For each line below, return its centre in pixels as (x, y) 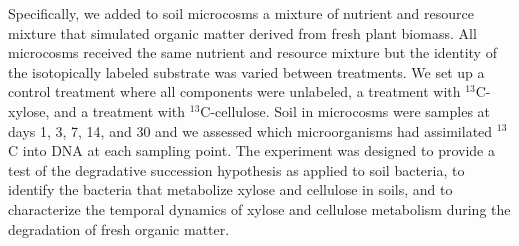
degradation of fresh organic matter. (119, 228)
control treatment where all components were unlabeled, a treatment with (234, 91)
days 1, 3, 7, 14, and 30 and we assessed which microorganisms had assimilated (250, 130)
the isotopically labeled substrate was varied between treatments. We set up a (246, 71)
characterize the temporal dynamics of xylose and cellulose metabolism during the (259, 208)
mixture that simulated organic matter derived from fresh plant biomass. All (242, 32)
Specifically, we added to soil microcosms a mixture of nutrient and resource (241, 13)
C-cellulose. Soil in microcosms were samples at (345, 110)
